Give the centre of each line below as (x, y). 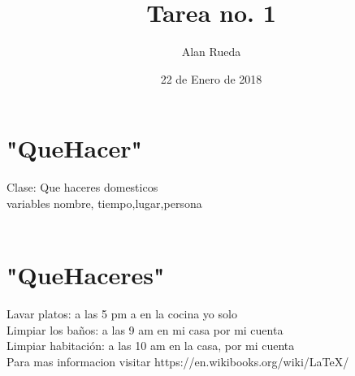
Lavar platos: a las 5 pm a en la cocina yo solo (122, 314)
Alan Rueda (211, 52)
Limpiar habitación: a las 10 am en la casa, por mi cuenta (151, 346)
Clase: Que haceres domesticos (82, 187)
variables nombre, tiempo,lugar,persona (104, 203)
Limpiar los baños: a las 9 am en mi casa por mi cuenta (145, 329)
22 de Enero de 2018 (211, 78)
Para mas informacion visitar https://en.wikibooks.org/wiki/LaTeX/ (178, 361)
